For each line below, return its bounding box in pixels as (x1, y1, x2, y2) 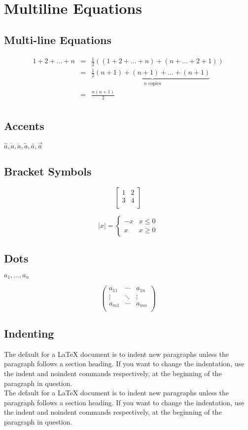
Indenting (4, 325, 54, 341)
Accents (4, 118, 44, 133)
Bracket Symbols (4, 163, 92, 178)
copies (148, 81, 161, 86)
